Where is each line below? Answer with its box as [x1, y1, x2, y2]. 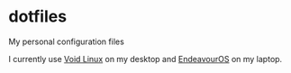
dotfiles [8, 6, 68, 27]
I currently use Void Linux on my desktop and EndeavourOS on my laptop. [8, 53, 283, 64]
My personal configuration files [8, 36, 125, 47]
